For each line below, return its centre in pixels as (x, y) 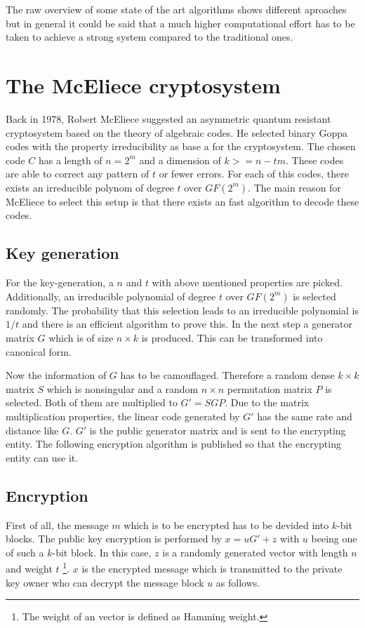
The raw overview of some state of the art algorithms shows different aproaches (176, 9)
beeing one (334, 539)
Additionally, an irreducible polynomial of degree (111, 296)
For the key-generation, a (60, 282)
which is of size (81, 338)
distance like (32, 430)
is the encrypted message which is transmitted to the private (212, 569)
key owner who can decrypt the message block (105, 582)
